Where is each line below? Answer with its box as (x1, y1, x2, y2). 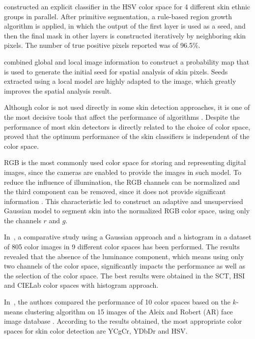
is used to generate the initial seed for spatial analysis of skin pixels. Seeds (4, 66, 228, 76)
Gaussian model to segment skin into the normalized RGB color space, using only (4, 205, 250, 216)
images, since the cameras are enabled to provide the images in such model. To (4, 167, 242, 177)
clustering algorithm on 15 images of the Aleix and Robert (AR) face (25, 306, 233, 316)
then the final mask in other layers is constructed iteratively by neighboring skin (4, 30, 246, 40)
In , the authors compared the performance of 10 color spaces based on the (4, 297, 230, 307)
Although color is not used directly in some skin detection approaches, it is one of (4, 102, 250, 112)
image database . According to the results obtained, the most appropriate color (4, 316, 242, 326)
